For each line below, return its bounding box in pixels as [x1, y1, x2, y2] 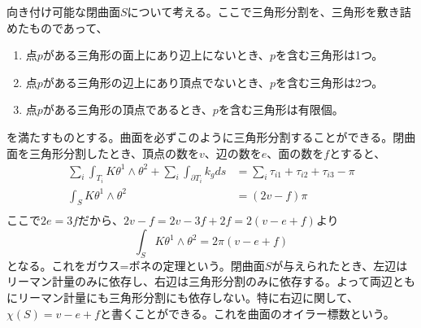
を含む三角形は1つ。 [275, 46, 384, 63]
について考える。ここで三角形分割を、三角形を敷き [127, 3, 400, 20]
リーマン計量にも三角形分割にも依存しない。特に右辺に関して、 [17, 289, 358, 306]
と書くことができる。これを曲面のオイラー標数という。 [99, 304, 395, 321]
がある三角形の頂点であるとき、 [42, 101, 213, 118]
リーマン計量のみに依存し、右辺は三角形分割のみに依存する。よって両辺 [7, 273, 393, 290]
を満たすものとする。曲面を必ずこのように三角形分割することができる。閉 [7, 128, 405, 145]
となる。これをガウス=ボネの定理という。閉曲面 [7, 256, 265, 273]
